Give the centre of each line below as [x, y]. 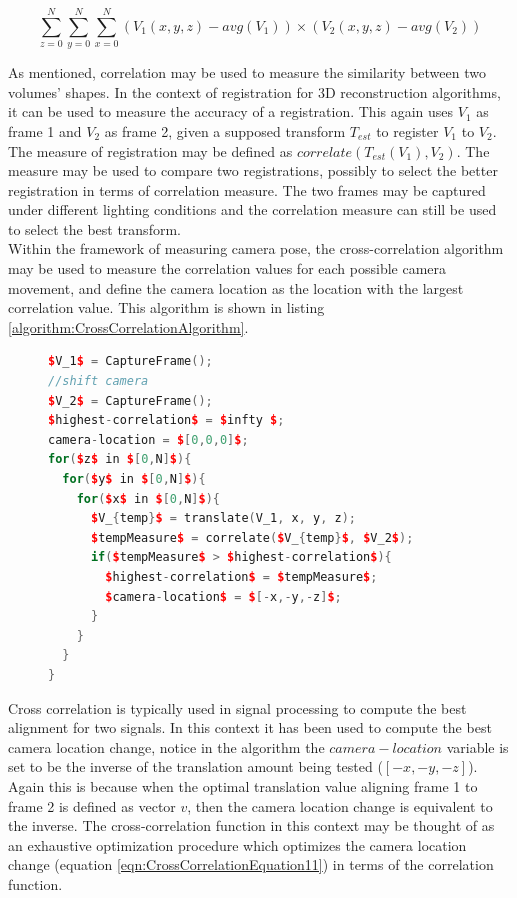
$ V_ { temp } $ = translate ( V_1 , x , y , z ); [223, 518]
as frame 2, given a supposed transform [225, 130]
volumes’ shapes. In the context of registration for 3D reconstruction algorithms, [254, 91]
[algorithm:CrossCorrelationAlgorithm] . [128, 326]
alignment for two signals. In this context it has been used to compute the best [250, 727]
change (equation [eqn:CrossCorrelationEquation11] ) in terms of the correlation [251, 864]
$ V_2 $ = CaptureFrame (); [130, 400]
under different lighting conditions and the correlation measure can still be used [252, 209]
